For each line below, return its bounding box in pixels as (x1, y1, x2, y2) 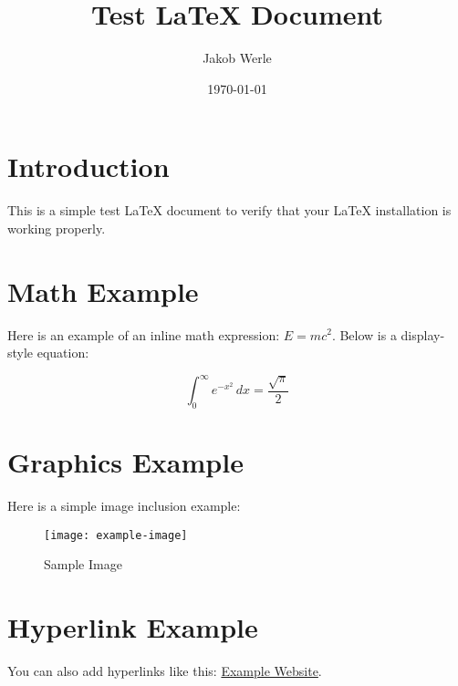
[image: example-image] (44, 528, 188, 542)
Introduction (7, 148, 170, 185)
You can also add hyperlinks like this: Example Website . (7, 661, 322, 681)
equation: (36, 343, 89, 362)
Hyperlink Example (7, 608, 258, 646)
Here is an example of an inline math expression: (7, 325, 280, 344)
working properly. (7, 218, 106, 237)
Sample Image (44, 555, 122, 574)
